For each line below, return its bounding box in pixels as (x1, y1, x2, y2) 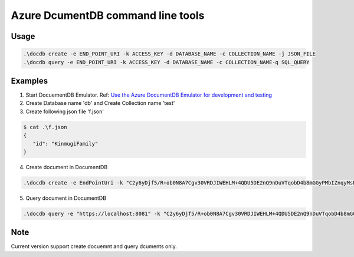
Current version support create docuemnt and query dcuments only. (11, 243, 177, 250)
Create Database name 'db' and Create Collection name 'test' (25, 100, 175, 107)
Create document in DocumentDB (25, 163, 108, 170)
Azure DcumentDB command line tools (11, 9, 205, 22)
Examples (11, 75, 48, 85)
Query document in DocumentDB (25, 195, 106, 202)
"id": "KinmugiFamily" (32, 140, 99, 147)
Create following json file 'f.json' (25, 108, 104, 115)
